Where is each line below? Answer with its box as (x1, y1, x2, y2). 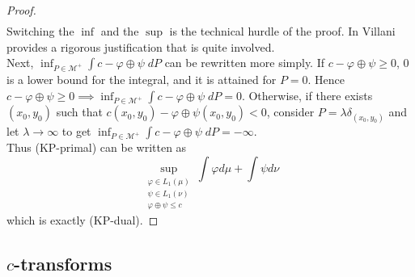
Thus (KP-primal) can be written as (6, 139, 187, 156)
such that (56, 103, 103, 120)
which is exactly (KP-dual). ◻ (6, 211, 159, 228)
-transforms (14, 250, 112, 275)
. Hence (307, 71, 345, 88)
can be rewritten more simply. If (164, 54, 325, 71)
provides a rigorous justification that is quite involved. (6, 38, 275, 55)
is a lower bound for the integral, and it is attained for (6, 71, 277, 88)
